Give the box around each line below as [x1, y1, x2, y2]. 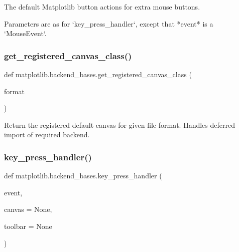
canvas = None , [4, 204, 52, 214]
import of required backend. [4, 129, 90, 140]
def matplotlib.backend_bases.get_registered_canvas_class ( [4, 69, 192, 79]
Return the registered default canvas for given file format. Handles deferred [4, 119, 235, 130]
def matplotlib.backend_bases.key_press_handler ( [4, 170, 162, 181]
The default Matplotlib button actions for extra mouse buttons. [4, 2, 200, 12]
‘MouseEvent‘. [4, 28, 47, 39]
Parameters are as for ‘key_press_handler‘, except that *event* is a [4, 18, 213, 29]
